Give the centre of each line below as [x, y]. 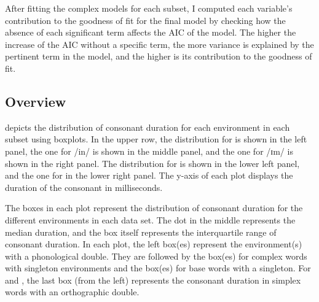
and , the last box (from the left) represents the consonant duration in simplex [153, 280]
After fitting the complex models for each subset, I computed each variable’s [149, 8]
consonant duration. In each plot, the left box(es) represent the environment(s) [154, 244]
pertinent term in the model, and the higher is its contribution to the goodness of [159, 56]
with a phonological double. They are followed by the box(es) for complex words [156, 256]
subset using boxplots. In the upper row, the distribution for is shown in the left [156, 139]
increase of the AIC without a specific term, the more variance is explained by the [159, 44]
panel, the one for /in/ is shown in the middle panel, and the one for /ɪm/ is [149, 151]
